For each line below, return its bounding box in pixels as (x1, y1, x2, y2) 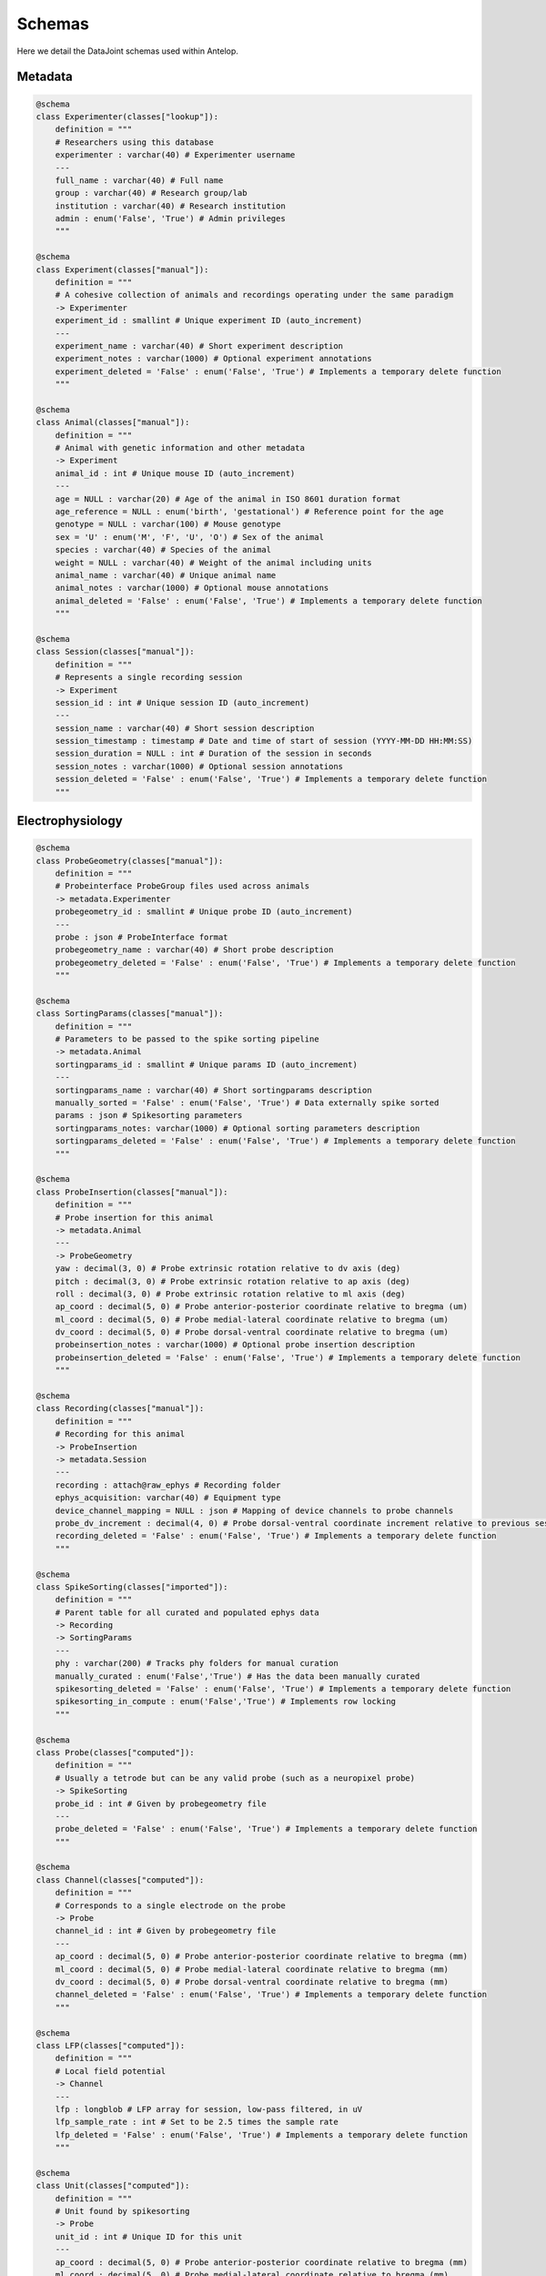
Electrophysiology (16, 813, 123, 828)
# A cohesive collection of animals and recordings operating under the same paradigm (55, 290, 454, 300)
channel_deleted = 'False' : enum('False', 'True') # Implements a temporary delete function (55, 1989, 487, 2000)
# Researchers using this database (55, 137, 214, 147)
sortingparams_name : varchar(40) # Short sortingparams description (55, 1084, 372, 1095)
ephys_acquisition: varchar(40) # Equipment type (55, 1493, 281, 1503)
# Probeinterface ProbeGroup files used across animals (55, 881, 310, 891)
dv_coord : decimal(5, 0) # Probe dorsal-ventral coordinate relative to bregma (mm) (55, 1976, 450, 1986)
